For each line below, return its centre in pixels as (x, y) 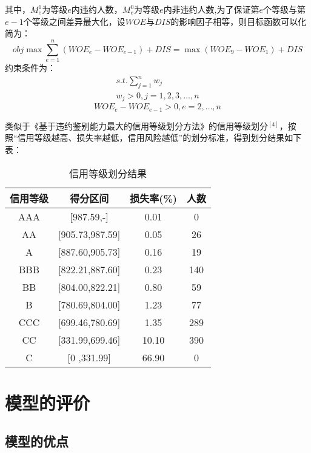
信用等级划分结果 (108, 173)
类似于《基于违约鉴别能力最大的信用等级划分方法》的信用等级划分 (136, 125)
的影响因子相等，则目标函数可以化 (239, 21)
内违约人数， (97, 9)
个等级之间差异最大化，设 (74, 21)
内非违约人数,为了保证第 (211, 9)
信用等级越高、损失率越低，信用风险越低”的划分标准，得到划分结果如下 (159, 138)
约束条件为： (30, 67)
